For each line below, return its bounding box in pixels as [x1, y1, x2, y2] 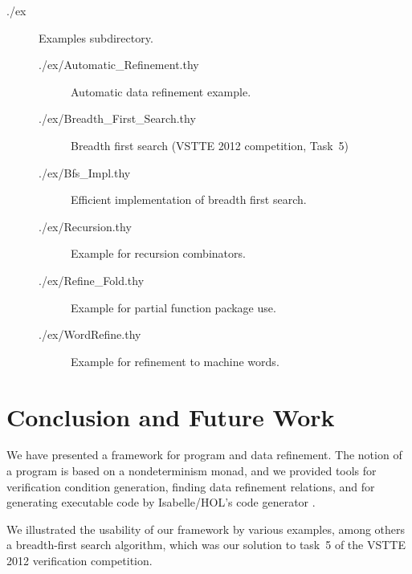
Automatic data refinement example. [71, 83, 251, 100]
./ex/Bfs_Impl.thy [39, 164, 131, 181]
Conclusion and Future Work [6, 400, 335, 433]
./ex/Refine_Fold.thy [39, 271, 145, 288]
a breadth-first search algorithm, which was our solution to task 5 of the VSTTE [6, 536, 406, 553]
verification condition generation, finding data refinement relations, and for [6, 478, 375, 495]
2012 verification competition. [6, 552, 153, 568]
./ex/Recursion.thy [39, 218, 132, 234]
